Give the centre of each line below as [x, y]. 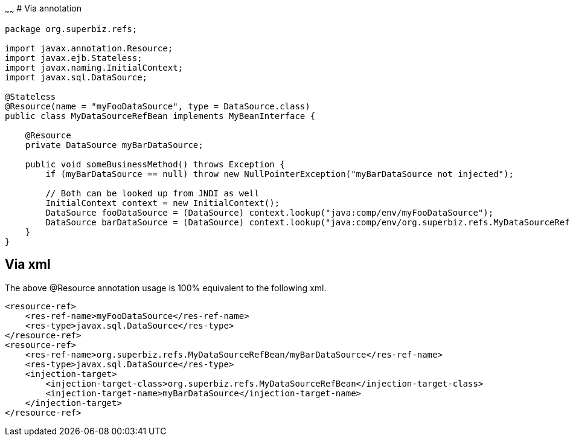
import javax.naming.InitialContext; [94, 67]
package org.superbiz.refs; [71, 29]
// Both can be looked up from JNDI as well [152, 193]
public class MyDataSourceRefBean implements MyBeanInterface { [160, 116]
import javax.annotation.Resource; [89, 48]
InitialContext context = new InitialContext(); [163, 203]
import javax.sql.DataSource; [76, 77]
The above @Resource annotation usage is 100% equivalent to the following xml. [166, 288]
